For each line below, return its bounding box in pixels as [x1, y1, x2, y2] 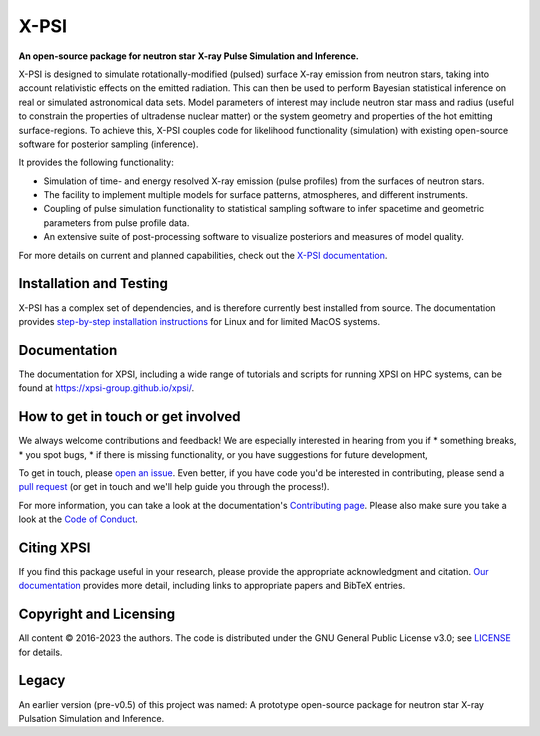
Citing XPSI [18, 539, 91, 556]
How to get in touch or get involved [18, 408, 241, 425]
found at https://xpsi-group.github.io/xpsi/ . [18, 382, 195, 394]
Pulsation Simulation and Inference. [18, 712, 165, 724]
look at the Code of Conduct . [18, 513, 139, 525]
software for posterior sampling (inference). [18, 138, 199, 150]
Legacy [18, 672, 66, 689]
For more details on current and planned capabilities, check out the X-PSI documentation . [18, 249, 388, 261]
